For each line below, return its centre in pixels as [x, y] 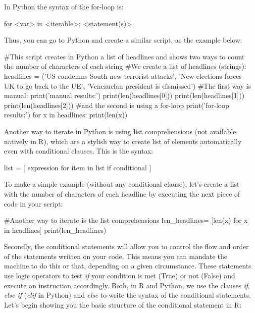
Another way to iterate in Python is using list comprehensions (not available [120, 131]
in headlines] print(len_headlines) [55, 230]
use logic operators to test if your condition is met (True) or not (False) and [120, 276]
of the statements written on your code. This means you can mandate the [116, 256]
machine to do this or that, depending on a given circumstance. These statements [128, 266]
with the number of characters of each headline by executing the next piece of [122, 193]
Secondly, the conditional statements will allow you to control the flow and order [127, 246]
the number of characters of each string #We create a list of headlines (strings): [125, 66]
